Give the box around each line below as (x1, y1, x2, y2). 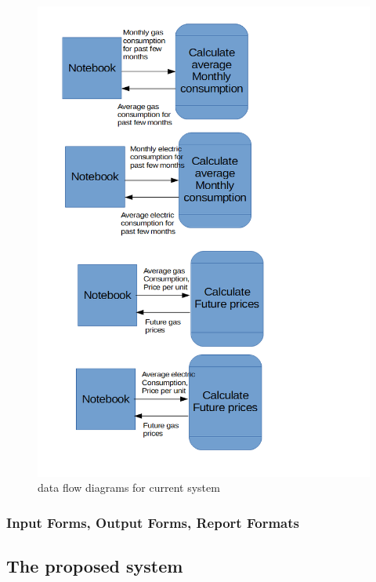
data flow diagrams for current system (38, 479, 220, 496)
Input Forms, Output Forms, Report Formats (6, 512, 299, 532)
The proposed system (6, 554, 183, 578)
